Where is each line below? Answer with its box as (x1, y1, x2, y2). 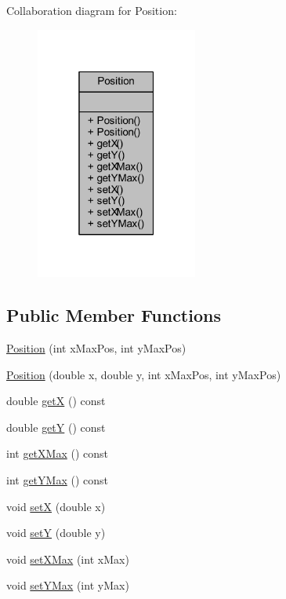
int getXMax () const (6, 445, 108, 462)
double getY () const (6, 418, 106, 435)
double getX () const (6, 393, 106, 409)
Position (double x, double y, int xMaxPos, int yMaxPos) (6, 366, 281, 382)
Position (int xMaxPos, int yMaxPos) (6, 340, 186, 356)
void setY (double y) (6, 524, 106, 541)
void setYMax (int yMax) (6, 577, 129, 594)
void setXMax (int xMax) (6, 550, 129, 567)
